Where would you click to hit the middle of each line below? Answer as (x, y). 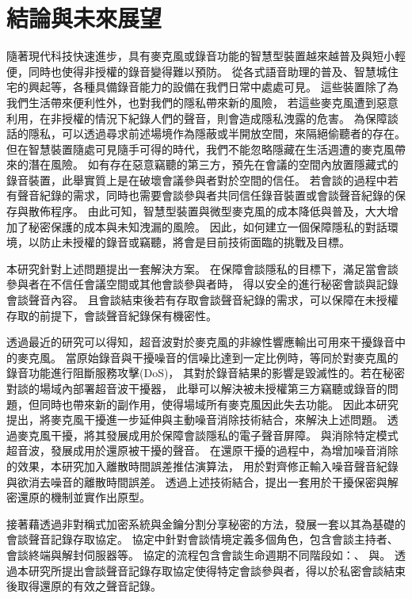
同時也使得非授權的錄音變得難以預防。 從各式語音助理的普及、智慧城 (208, 71)
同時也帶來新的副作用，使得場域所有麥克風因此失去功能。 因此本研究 (219, 404)
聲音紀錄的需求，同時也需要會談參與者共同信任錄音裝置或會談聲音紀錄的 (206, 195)
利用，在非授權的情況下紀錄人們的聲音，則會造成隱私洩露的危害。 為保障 (197, 118)
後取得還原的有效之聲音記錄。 (84, 586)
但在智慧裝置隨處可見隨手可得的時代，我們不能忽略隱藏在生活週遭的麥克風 (200, 149)
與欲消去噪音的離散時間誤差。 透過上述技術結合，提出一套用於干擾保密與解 (202, 481)
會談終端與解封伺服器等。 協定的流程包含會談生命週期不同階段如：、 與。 (199, 554)
